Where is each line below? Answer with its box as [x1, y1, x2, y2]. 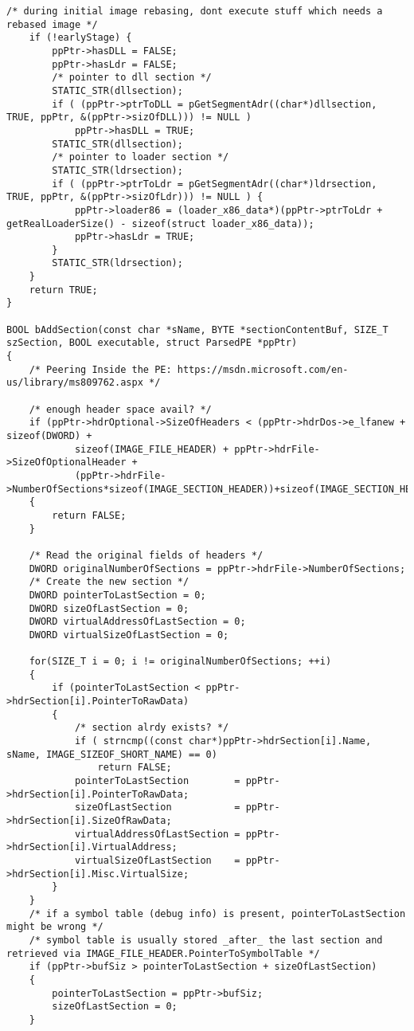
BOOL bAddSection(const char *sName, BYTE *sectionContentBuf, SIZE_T [6, 323, 389, 335]
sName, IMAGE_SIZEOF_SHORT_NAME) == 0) [6, 748, 217, 760]
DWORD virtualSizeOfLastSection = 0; [29, 629, 229, 641]
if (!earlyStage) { [29, 32, 132, 44]
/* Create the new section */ [29, 576, 189, 588]
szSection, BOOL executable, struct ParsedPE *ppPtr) [6, 337, 298, 349]
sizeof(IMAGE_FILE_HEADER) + [74, 443, 229, 455]
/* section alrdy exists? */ [74, 722, 229, 734]
